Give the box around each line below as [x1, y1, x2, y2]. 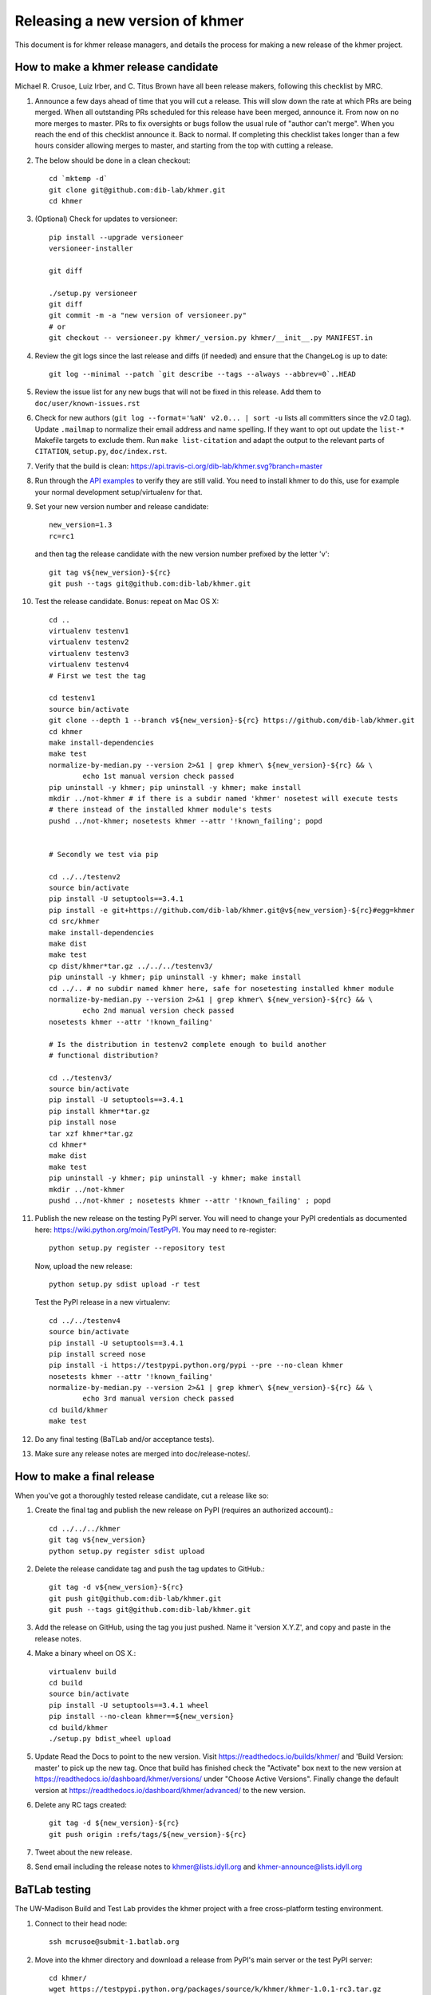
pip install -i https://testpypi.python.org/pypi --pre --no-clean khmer [49, 1361, 344, 1370]
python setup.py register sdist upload [49, 1547, 205, 1555]
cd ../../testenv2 [49, 872, 121, 881]
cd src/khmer [49, 917, 100, 926]
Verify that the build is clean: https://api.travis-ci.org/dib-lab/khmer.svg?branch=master [34, 461, 323, 471]
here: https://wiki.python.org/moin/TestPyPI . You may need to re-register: [34, 1225, 277, 1235]
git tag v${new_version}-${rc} [49, 567, 172, 577]
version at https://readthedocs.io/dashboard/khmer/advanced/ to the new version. [34, 1785, 306, 1795]
